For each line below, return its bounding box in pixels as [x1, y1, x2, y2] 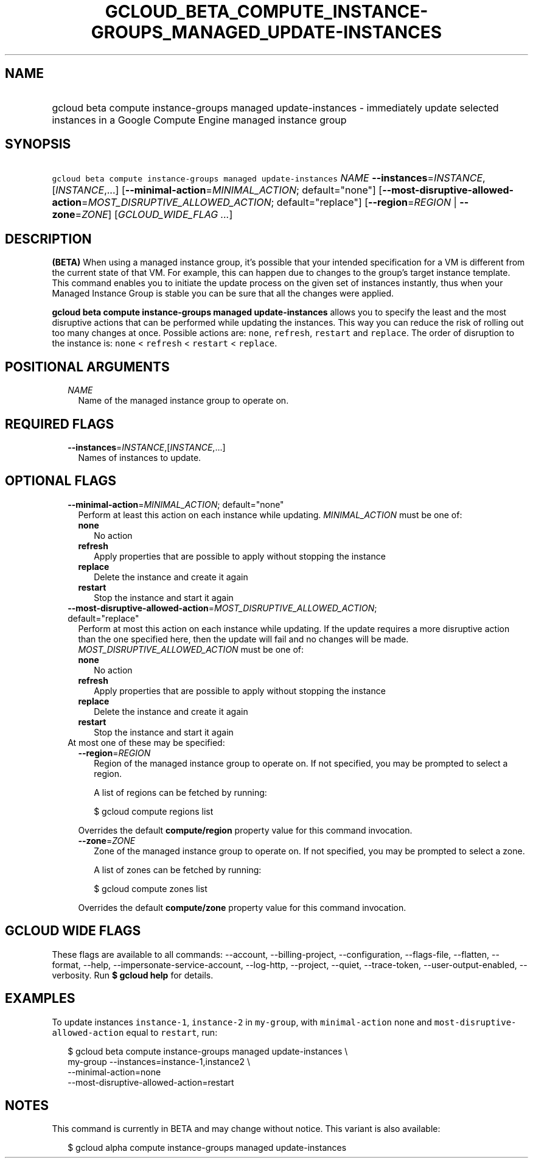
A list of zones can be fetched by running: [94, 864, 262, 875]
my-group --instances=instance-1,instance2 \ [68, 1056, 251, 1067]
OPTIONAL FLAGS [5, 473, 116, 489]
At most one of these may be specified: [68, 737, 225, 748]
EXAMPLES [5, 991, 75, 1007]
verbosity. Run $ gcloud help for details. [52, 969, 214, 980]
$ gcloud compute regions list [94, 806, 214, 817]
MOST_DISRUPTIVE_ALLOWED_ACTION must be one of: [78, 644, 304, 655]
